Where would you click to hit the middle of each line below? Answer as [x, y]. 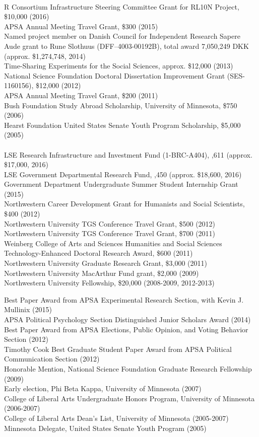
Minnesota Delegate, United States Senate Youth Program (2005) [105, 428]
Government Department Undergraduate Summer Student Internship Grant [121, 184]
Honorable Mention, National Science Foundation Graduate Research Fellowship [128, 368]
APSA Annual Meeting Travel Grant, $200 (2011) [81, 95]
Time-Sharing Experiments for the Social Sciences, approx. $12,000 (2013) [119, 66]
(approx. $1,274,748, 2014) [45, 56]
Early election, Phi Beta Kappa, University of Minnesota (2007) [103, 388]
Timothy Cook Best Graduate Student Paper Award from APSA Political [118, 349]
